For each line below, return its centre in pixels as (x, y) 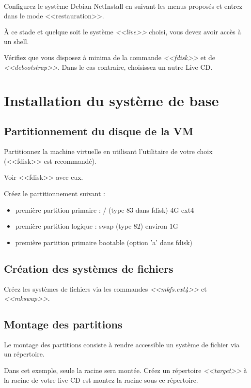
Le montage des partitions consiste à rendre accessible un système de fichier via (122, 344)
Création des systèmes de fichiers (89, 268)
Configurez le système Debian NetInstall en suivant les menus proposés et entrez (123, 6)
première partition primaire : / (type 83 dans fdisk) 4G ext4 (105, 210)
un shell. (16, 41)
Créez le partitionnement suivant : (55, 193)
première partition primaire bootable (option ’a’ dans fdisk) (104, 242)
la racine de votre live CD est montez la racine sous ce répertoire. (101, 380)
